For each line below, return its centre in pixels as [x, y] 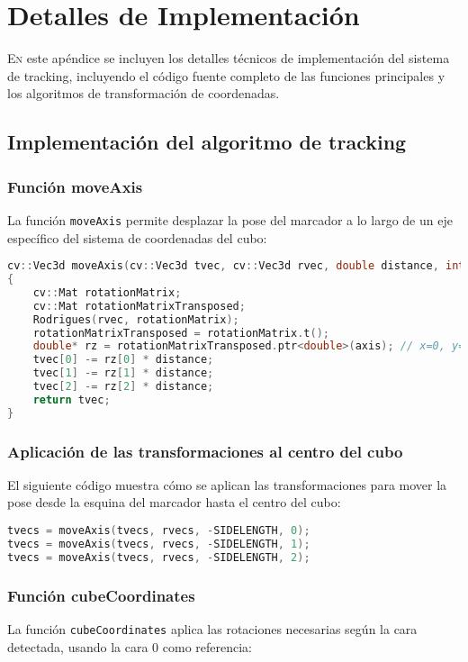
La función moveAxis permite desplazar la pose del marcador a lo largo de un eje [230, 219]
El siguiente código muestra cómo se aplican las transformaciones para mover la [227, 484]
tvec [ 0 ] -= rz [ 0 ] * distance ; [123, 360]
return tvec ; [72, 399]
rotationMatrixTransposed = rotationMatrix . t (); [181, 333]
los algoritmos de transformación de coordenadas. [144, 93]
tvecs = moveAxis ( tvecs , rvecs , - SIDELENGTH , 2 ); [159, 557]
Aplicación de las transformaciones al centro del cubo [205, 451]
